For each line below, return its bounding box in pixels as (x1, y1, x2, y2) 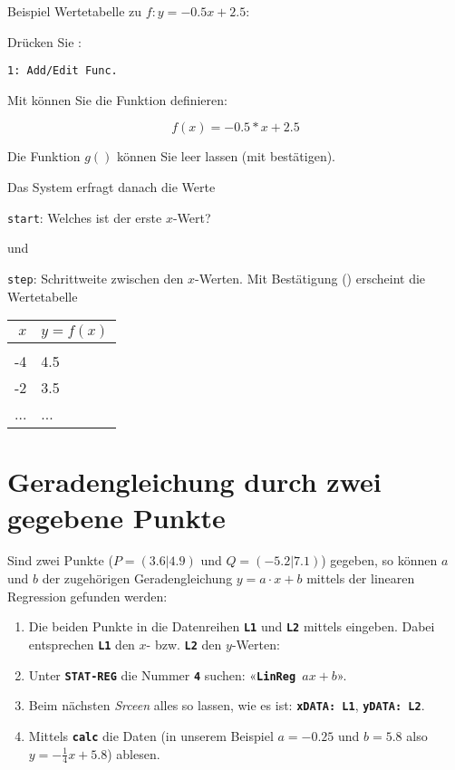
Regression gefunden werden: (7, 586, 168, 605)
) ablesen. (107, 744, 160, 763)
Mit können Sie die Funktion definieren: (7, 90, 227, 109)
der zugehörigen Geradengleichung (42, 569, 233, 588)
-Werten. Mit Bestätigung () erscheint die (195, 268, 426, 287)
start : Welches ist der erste (7, 207, 162, 226)
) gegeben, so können (321, 551, 438, 570)
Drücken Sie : (7, 32, 82, 51)
